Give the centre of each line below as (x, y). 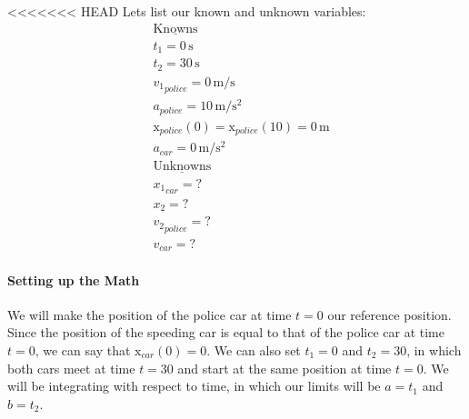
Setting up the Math (74, 279)
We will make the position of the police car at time (150, 314)
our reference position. (389, 314)
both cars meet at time (71, 368)
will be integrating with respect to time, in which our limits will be (194, 386)
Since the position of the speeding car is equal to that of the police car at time (226, 332)
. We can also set (254, 350)
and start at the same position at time (284, 368)
